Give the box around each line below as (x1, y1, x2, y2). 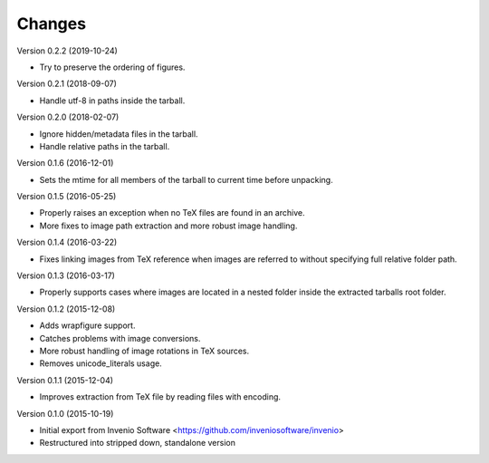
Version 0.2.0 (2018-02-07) (16, 111, 120, 122)
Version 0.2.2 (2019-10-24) (16, 45, 118, 56)
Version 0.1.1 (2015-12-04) (16, 374, 113, 385)
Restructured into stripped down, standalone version (39, 438, 235, 449)
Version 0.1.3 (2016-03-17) (16, 270, 115, 281)
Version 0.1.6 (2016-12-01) (16, 158, 114, 169)
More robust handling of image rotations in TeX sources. (39, 345, 250, 356)
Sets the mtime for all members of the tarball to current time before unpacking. (39, 174, 334, 185)
